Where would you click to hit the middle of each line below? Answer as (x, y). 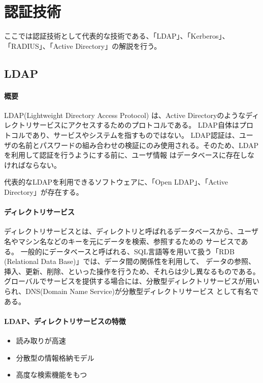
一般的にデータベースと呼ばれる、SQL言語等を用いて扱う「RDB (127, 251)
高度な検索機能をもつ (52, 375)
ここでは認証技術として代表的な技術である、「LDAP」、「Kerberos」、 (117, 36)
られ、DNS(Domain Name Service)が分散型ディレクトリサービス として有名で (131, 291)
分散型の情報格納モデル (55, 357)
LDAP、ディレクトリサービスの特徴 (65, 321)
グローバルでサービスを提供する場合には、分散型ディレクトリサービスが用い (132, 281)
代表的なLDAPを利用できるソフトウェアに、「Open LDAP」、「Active (116, 182)
